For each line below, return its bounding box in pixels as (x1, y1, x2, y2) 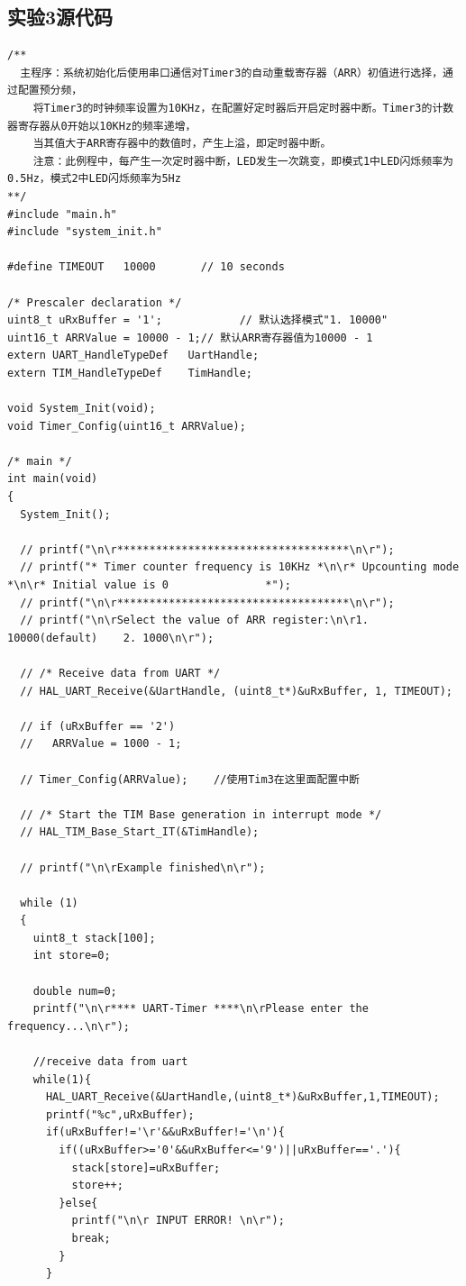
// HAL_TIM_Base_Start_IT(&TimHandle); (20, 825, 260, 839)
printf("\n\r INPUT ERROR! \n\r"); (71, 1214, 285, 1227)
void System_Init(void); (7, 402, 156, 415)
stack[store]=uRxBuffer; (71, 1161, 221, 1174)
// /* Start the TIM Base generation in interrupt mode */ (20, 807, 382, 821)
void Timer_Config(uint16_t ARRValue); (7, 419, 246, 433)
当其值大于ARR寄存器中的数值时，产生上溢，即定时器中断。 (32, 137, 332, 150)
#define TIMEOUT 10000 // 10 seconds (7, 260, 285, 274)
